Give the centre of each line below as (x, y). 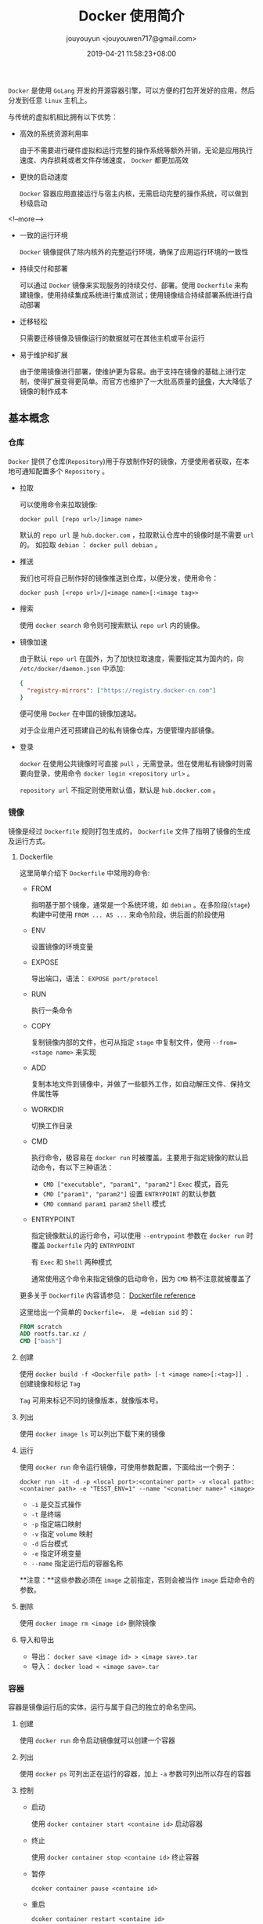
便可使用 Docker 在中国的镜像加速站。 (80, 714)
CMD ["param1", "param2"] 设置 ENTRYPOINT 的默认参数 (130, 1193)
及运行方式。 (29, 841)
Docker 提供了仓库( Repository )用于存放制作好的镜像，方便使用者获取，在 (125, 461)
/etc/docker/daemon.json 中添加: (72, 668)
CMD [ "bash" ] (41, 1342)
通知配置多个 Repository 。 (65, 471)
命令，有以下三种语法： (76, 1167)
